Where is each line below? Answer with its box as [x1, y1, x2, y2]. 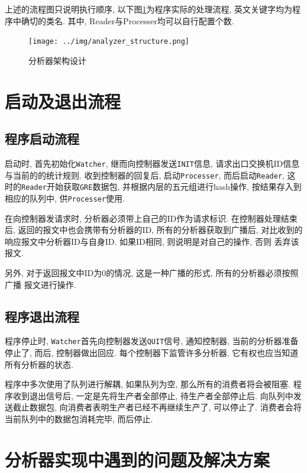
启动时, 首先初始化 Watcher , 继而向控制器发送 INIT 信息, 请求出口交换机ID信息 [5, 157, 300, 170]
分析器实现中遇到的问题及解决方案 [5, 447, 270, 471]
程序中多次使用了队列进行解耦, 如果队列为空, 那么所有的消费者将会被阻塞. [5, 378, 290, 390]
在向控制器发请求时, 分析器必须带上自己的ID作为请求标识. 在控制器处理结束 [5, 212, 298, 224]
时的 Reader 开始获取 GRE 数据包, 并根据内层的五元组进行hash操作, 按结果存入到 [5, 180, 302, 193]
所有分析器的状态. [5, 358, 73, 370]
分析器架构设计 [28, 54, 86, 66]
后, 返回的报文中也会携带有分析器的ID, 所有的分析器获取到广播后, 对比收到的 [5, 223, 303, 236]
